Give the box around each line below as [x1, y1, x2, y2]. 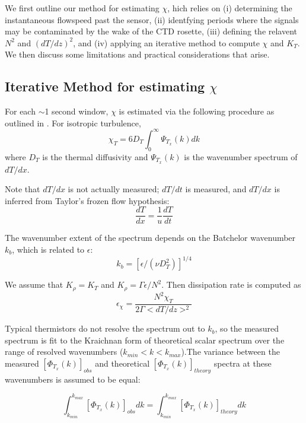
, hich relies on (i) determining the [167, 2, 292, 14]
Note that [5, 183, 40, 195]
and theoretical [95, 357, 150, 369]
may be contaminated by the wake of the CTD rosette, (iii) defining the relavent [5, 25, 298, 37]
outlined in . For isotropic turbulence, [5, 116, 141, 129]
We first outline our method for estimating [5, 2, 160, 14]
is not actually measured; [68, 183, 160, 195]
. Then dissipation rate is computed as [161, 278, 301, 291]
